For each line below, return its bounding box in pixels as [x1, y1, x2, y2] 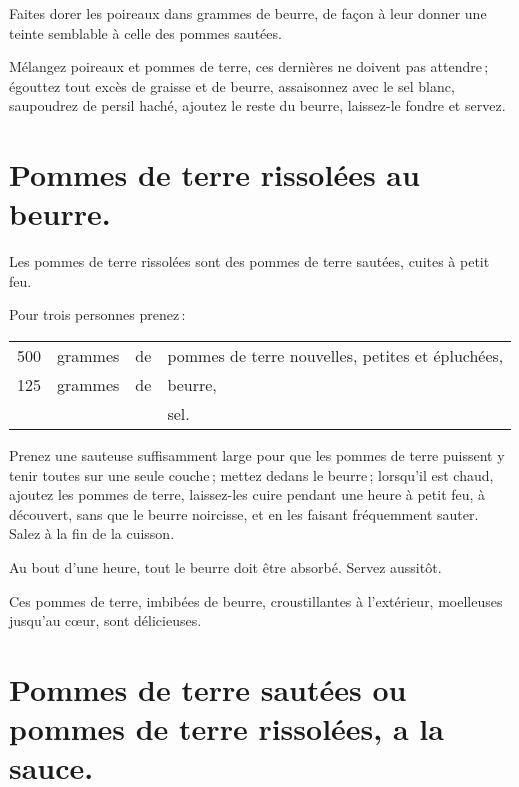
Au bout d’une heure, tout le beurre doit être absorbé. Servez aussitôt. [9, 557, 442, 578]
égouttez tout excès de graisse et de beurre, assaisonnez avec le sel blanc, [9, 75, 455, 96]
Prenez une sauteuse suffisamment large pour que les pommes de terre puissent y [9, 445, 505, 466]
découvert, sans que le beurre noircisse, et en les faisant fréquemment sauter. [9, 503, 479, 524]
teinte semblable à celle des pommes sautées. [9, 22, 282, 43]
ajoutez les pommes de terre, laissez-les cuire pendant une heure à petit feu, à [9, 484, 486, 505]
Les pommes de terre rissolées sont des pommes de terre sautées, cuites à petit [9, 251, 490, 272]
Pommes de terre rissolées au [9, 154, 420, 195]
